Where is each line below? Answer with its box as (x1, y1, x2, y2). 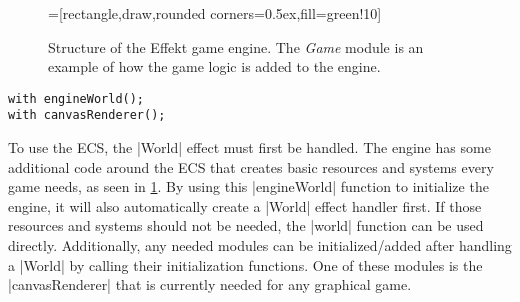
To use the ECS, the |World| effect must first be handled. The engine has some (8, 137, 491, 158)
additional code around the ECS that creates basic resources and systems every (8, 156, 494, 177)
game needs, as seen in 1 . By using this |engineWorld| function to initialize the (8, 176, 489, 197)
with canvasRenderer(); (8, 108, 166, 123)
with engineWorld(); (8, 91, 145, 106)
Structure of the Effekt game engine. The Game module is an (48, 36, 424, 57)
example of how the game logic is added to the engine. (48, 56, 381, 77)
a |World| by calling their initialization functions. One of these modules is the (8, 254, 483, 275)
